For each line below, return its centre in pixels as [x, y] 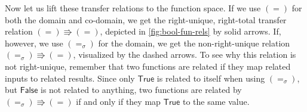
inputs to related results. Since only [70, 78]
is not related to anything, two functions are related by [141, 90]
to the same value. [216, 101]
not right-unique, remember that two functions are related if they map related [148, 66]
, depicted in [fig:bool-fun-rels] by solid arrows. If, [191, 31]
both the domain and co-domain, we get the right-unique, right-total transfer [146, 19]
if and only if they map [118, 101]
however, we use [34, 43]
